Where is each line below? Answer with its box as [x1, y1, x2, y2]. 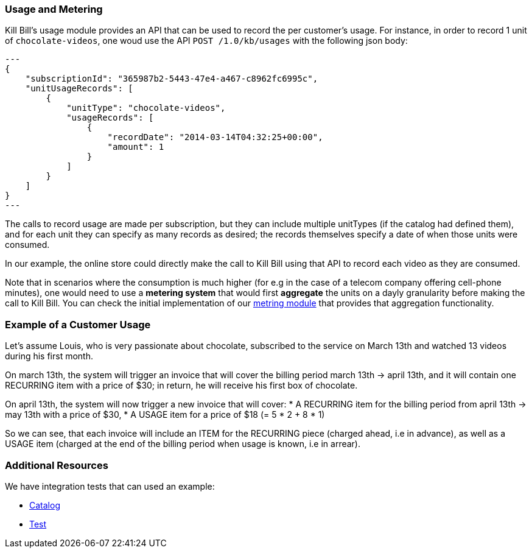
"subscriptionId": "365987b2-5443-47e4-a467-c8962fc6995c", [25, 74, 318, 84]
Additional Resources [5, 459, 108, 471]
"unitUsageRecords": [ [25, 83, 133, 94]
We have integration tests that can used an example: [5, 481, 215, 491]
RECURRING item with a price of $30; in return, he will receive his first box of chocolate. [5, 380, 358, 391]
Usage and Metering [5, 3, 103, 15]
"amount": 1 [107, 142, 164, 152]
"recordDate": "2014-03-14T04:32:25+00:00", [107, 132, 323, 143]
